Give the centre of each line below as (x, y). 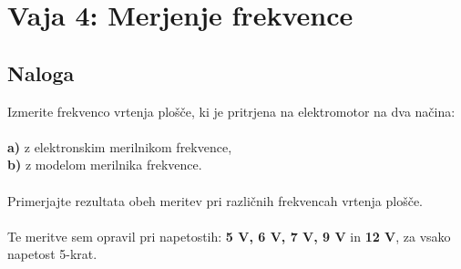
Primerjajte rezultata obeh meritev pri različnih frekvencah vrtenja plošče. (215, 200)
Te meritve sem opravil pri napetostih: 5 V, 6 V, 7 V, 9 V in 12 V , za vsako (229, 236)
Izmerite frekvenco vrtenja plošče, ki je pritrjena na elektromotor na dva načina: (231, 111)
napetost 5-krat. (52, 254)
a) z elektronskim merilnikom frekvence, (120, 146)
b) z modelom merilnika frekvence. (105, 165)
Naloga (41, 72)
